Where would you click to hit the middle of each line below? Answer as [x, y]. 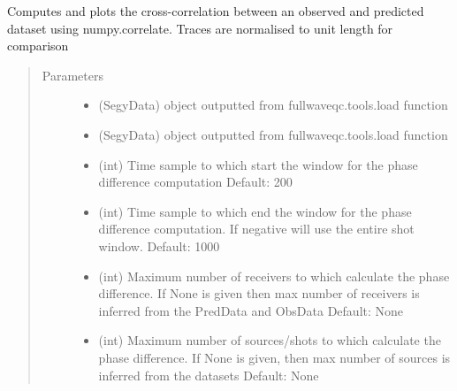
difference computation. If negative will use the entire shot [256, 229]
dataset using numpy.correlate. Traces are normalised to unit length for [200, 28]
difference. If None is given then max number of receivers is [259, 293]
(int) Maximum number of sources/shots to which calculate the [270, 340]
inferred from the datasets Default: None [209, 375]
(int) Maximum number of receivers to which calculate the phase [274, 276]
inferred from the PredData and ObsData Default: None [251, 310]
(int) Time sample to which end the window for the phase [255, 211]
